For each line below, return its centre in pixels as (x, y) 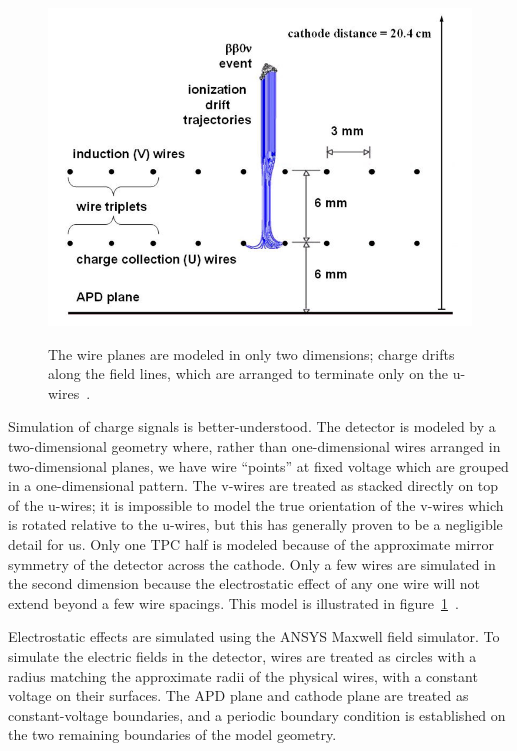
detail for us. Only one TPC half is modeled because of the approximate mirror (251, 543)
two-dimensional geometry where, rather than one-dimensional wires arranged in (254, 445)
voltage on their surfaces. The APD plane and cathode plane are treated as (238, 695)
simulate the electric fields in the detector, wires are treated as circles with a (242, 655)
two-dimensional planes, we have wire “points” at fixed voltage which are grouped (258, 465)
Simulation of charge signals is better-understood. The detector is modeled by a (252, 426)
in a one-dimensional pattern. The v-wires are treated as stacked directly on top (253, 485)
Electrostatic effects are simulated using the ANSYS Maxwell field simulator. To (254, 636)
